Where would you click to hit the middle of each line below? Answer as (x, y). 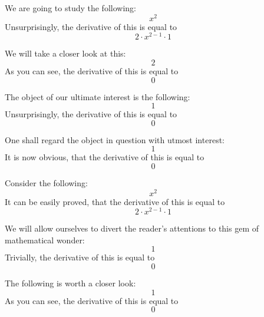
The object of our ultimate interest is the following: (98, 96)
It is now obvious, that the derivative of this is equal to (105, 157)
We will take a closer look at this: (65, 53)
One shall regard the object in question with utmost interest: (115, 139)
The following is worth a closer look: (70, 283)
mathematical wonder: (45, 240)
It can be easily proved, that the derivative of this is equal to (115, 201)
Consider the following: (46, 182)
